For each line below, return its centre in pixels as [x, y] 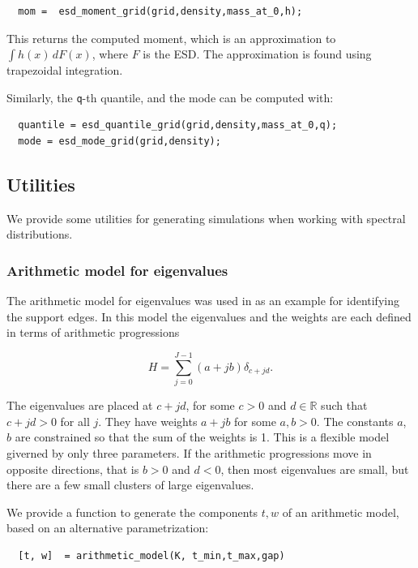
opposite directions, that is [73, 469]
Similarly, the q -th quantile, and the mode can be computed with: [170, 97]
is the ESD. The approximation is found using [257, 54]
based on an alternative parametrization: [108, 528]
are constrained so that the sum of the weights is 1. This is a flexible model [202, 437]
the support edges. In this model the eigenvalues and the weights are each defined [209, 316]
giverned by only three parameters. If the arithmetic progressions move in [189, 452]
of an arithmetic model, [341, 512]
